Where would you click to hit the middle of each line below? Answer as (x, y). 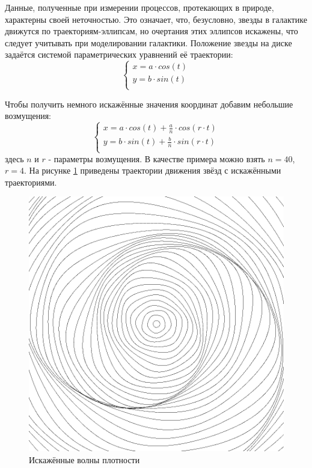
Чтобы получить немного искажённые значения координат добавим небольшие (149, 104)
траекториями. (31, 182)
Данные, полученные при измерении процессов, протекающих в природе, (139, 7)
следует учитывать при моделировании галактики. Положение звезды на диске (148, 42)
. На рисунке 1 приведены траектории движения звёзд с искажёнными (152, 170)
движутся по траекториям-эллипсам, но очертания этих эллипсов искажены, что (151, 31)
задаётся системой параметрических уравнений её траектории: (119, 54)
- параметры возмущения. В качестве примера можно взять (157, 158)
